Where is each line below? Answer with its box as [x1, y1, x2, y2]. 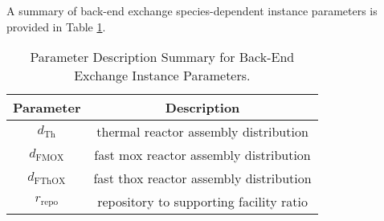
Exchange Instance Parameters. [74, 66, 251, 85]
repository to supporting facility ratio [97, 192, 308, 211]
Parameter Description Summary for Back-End [30, 47, 295, 67]
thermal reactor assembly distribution [96, 122, 308, 141]
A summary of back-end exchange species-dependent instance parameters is [6, 2, 378, 18]
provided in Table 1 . [6, 18, 106, 35]
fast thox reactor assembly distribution [93, 169, 312, 188]
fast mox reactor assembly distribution [94, 145, 311, 165]
